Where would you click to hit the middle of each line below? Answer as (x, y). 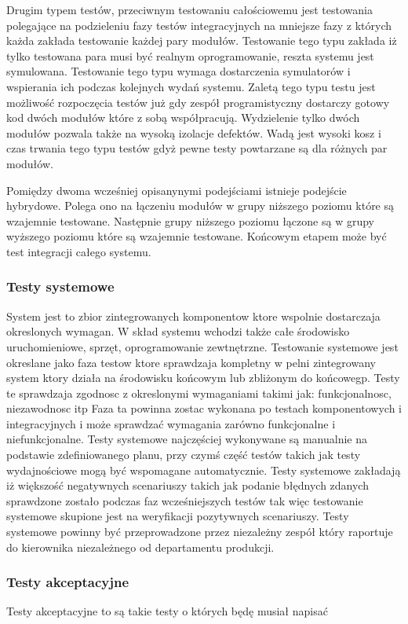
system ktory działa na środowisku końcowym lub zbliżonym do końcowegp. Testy (203, 378)
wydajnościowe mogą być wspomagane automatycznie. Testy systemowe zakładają (204, 470)
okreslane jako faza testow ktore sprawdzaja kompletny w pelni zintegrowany (191, 362)
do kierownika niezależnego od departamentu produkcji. (140, 547)
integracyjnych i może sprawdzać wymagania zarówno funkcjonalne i (171, 423)
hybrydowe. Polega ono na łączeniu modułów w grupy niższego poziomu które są (200, 206)
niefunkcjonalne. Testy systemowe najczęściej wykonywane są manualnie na (187, 439)
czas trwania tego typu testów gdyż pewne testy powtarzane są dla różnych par (197, 148)
